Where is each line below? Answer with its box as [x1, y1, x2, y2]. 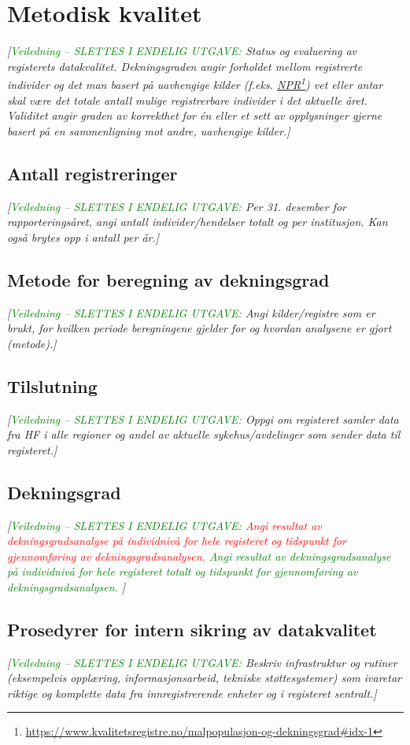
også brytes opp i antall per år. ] [7, 228, 160, 245]
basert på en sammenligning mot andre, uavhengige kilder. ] [7, 122, 290, 139]
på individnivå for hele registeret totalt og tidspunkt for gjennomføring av [7, 563, 358, 580]
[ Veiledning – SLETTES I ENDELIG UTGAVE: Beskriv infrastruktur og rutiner [7, 654, 397, 670]
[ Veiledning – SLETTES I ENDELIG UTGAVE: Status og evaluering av [7, 43, 357, 59]
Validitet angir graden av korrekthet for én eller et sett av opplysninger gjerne [7, 107, 382, 124]
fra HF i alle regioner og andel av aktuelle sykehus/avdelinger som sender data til [7, 426, 401, 443]
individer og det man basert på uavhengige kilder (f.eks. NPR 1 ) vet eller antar [7, 74, 383, 92]
